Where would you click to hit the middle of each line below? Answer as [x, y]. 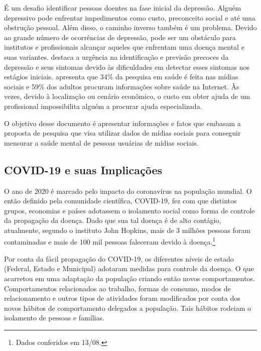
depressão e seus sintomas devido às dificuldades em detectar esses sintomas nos [127, 67]
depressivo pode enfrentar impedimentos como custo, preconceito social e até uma [130, 17]
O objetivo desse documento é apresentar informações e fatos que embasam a [122, 123]
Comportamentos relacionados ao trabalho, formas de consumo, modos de [117, 288]
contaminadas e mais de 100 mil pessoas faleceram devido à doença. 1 [110, 241]
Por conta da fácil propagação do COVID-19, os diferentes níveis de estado [119, 258]
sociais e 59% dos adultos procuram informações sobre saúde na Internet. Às [122, 86]
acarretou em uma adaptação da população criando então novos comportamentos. [130, 278]
